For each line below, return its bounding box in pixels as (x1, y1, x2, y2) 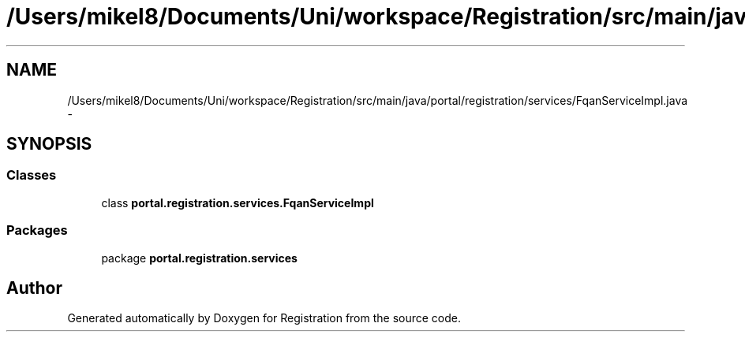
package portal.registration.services (101, 251, 298, 265)
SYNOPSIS (6, 134, 92, 154)
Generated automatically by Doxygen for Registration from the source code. (67, 311, 462, 325)
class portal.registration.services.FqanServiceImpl (101, 195, 374, 210)
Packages (6, 222, 68, 239)
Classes (6, 167, 57, 184)
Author (6, 277, 62, 298)
